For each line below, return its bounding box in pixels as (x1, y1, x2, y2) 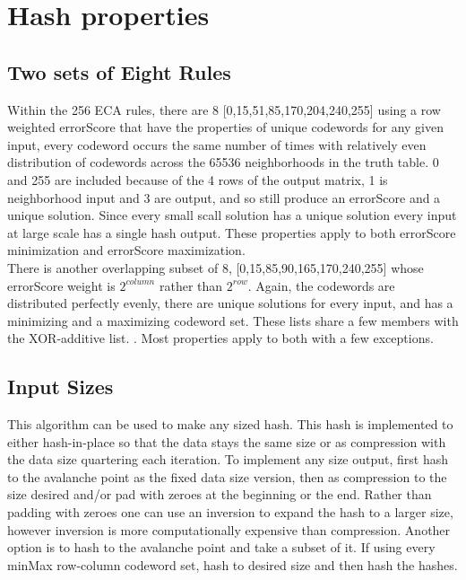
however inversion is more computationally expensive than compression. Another (7, 520, 451, 539)
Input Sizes (7, 373, 114, 400)
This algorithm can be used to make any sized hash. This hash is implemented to (7, 415, 453, 434)
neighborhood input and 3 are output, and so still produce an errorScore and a (7, 188, 441, 207)
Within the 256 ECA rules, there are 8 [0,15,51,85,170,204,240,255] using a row (7, 100, 441, 119)
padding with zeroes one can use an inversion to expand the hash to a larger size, (7, 503, 453, 522)
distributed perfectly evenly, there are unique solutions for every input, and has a (7, 294, 453, 312)
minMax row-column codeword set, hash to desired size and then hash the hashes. (7, 555, 458, 574)
